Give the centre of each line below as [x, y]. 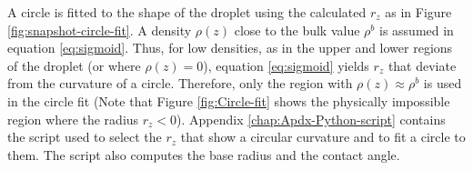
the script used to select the [85, 137]
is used [443, 83]
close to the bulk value [297, 30]
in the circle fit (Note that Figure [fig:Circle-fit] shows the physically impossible [229, 100]
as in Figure [418, 12]
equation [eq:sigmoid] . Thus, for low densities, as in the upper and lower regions [230, 48]
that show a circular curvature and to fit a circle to [323, 137]
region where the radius [73, 119]
